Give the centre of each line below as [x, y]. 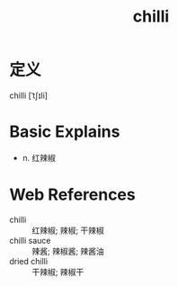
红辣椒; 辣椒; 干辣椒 [68, 230]
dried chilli [28, 261]
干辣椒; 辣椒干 [58, 272]
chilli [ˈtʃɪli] [28, 95]
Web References [73, 195]
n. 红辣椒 [39, 157]
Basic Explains [65, 132]
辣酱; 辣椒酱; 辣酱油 [68, 251]
